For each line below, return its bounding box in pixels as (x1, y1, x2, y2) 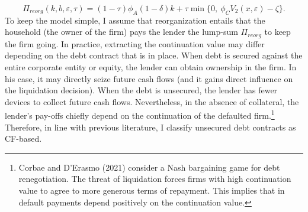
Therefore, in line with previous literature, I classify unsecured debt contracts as (5, 120, 296, 133)
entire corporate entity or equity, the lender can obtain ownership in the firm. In (5, 61, 297, 73)
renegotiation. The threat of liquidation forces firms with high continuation (18, 172, 291, 185)
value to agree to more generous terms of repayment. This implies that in (18, 184, 285, 197)
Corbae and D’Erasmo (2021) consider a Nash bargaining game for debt (18, 161, 280, 173)
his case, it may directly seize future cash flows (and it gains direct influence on (5, 72, 293, 84)
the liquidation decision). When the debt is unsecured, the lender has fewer (5, 84, 278, 96)
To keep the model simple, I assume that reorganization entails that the (5, 14, 265, 26)
